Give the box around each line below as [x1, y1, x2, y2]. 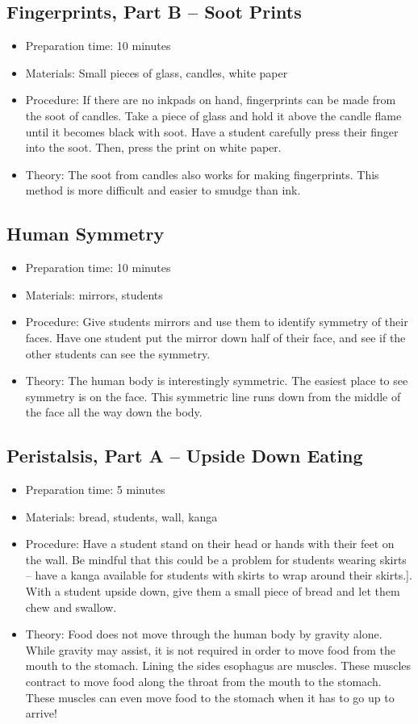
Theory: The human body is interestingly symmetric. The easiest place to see [25, 372, 408, 389]
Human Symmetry [6, 221, 165, 246]
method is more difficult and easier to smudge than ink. [25, 182, 301, 199]
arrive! [25, 705, 57, 722]
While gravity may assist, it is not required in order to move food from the [25, 641, 396, 658]
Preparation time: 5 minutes [25, 481, 165, 498]
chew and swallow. [25, 598, 117, 615]
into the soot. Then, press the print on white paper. [25, 139, 282, 156]
